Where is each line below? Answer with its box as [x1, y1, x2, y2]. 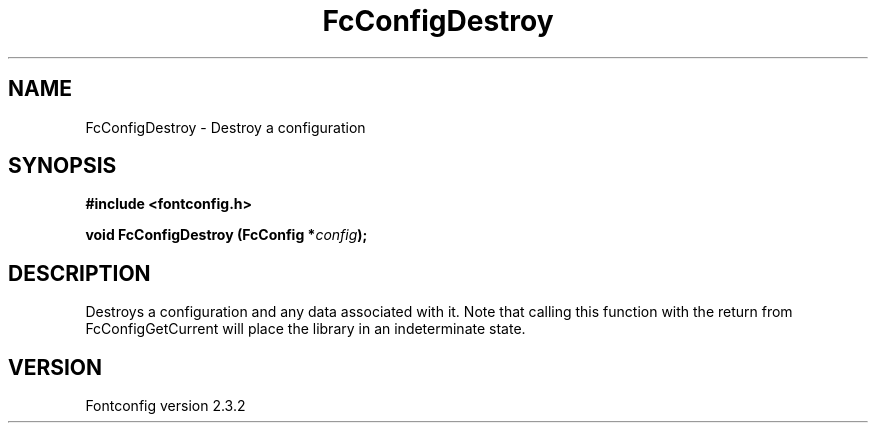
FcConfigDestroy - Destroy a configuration [85, 118, 366, 136]
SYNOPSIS [8, 153, 117, 179]
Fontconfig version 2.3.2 [85, 397, 246, 415]
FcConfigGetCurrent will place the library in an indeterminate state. [85, 320, 526, 338]
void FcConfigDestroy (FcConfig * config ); [85, 226, 368, 244]
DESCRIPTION [8, 260, 151, 286]
